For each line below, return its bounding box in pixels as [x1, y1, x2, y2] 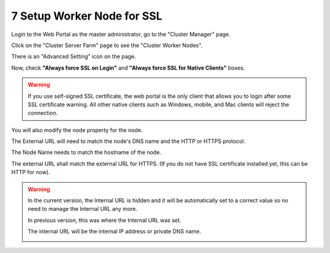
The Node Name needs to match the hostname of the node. [11, 148, 161, 156]
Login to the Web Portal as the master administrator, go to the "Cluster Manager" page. [11, 31, 230, 38]
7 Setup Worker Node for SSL [11, 9, 163, 23]
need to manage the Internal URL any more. [28, 205, 137, 213]
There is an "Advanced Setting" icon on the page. [11, 53, 136, 61]
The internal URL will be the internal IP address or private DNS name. [28, 228, 202, 235]
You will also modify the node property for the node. [11, 126, 143, 134]
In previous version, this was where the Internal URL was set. [28, 216, 182, 224]
